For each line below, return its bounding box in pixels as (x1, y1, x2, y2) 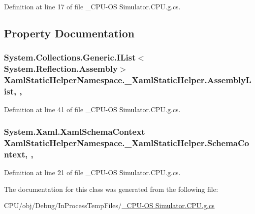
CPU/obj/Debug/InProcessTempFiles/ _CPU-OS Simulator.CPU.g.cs (4, 200, 215, 211)
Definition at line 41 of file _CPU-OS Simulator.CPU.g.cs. (4, 104, 181, 115)
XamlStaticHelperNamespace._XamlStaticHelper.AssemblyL (4, 74, 252, 86)
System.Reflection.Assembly (4, 62, 118, 75)
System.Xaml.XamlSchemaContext (4, 125, 145, 137)
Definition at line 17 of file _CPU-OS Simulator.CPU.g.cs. (4, 1, 181, 11)
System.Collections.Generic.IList (4, 51, 136, 63)
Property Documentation (4, 25, 135, 40)
